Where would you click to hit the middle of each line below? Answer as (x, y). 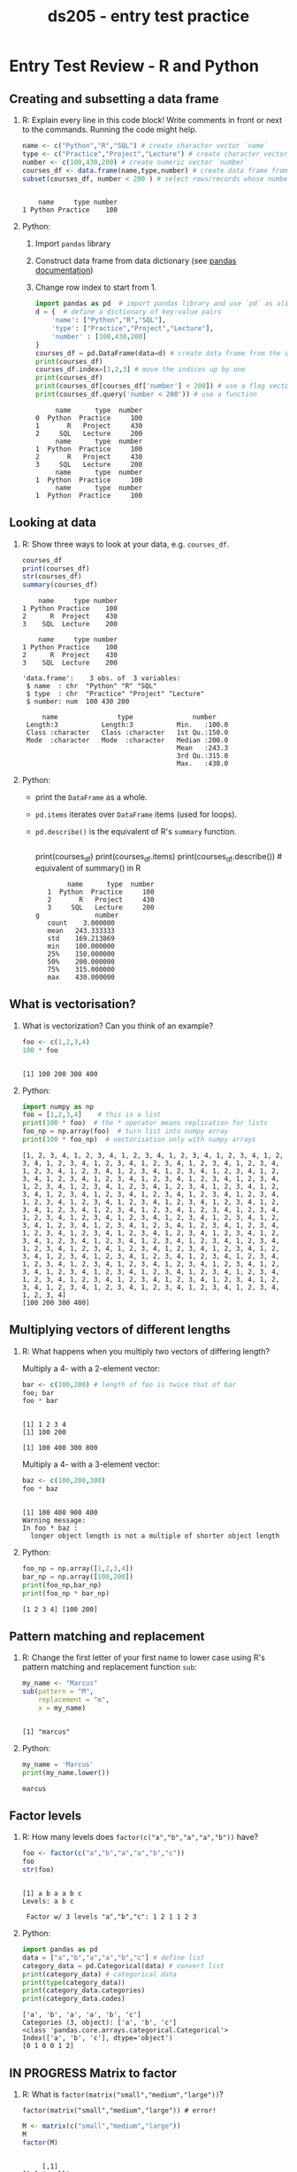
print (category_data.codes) (73, 1999)
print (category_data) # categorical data (99, 1974)
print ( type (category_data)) (73, 1982)
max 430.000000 (81, 977)
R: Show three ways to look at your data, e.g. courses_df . (126, 544)
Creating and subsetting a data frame (114, 99)
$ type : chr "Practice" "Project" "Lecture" (115, 694)
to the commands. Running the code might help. (110, 129)
